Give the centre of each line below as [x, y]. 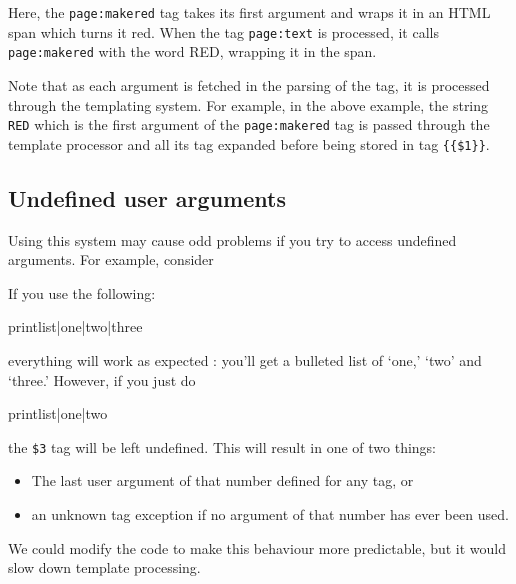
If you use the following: [82, 292]
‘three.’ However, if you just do [102, 379]
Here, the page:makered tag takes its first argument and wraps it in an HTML [249, 12]
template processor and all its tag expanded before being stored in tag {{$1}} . [249, 143]
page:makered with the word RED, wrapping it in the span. [192, 51]
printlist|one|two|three [75, 326]
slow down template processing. [104, 567]
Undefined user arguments [147, 197]
